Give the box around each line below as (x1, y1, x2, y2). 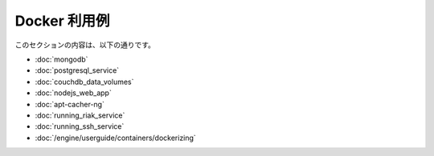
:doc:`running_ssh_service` (35, 122, 125, 131)
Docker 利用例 (14, 12, 110, 30)
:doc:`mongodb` (35, 54, 88, 64)
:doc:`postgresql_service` (35, 66, 120, 75)
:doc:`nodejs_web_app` (35, 88, 112, 98)
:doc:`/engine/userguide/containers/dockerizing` (35, 133, 196, 142)
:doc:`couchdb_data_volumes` (35, 77, 134, 86)
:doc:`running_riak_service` (35, 110, 125, 120)
